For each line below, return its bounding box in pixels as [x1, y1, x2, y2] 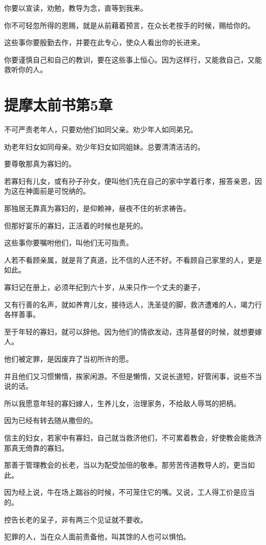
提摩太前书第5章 [4, 94, 113, 115]
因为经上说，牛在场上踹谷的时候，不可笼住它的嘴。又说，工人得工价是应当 [4, 487, 255, 497]
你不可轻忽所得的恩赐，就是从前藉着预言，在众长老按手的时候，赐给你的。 [4, 19, 255, 30]
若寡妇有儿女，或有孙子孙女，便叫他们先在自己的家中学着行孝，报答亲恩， [4, 175, 255, 186]
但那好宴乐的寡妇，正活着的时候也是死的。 [4, 220, 147, 230]
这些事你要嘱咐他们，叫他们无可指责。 [4, 237, 133, 248]
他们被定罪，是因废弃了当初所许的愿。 [4, 353, 133, 364]
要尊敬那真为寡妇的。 [4, 158, 76, 169]
